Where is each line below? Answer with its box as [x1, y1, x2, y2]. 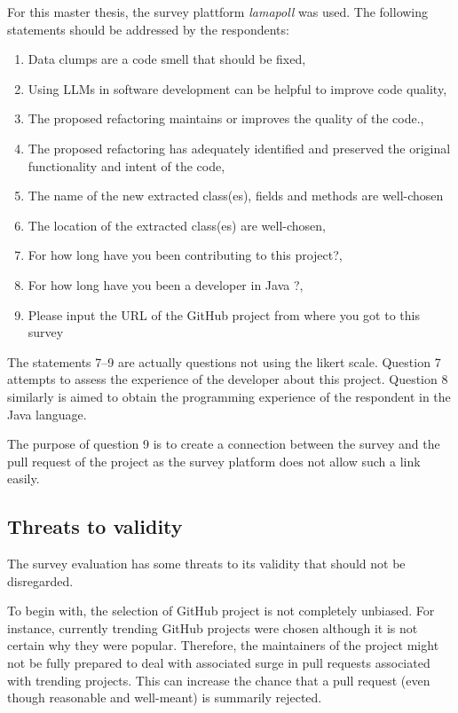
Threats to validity [7, 513, 183, 540]
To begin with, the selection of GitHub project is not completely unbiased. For [7, 601, 435, 620]
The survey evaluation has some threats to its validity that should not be [7, 554, 406, 573]
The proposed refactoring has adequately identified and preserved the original [28, 138, 451, 157]
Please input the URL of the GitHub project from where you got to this [28, 305, 420, 324]
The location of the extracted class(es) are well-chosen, [28, 215, 326, 234]
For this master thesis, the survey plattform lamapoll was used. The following [7, 3, 429, 20]
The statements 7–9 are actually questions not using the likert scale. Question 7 [7, 352, 441, 371]
